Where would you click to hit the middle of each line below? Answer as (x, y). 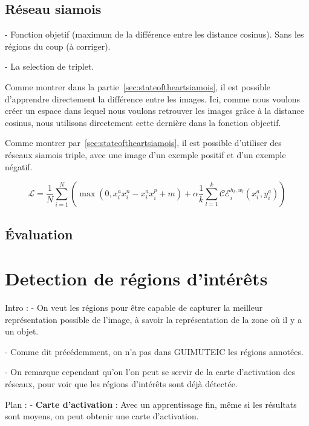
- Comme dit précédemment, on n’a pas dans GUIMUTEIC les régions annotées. (154, 351)
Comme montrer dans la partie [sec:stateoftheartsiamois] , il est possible (138, 86)
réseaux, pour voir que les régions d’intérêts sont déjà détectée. (121, 384)
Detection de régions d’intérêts (136, 278)
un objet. (22, 331)
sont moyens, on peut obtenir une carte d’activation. (102, 416)
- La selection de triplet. (50, 66)
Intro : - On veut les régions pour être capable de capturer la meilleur (134, 308)
